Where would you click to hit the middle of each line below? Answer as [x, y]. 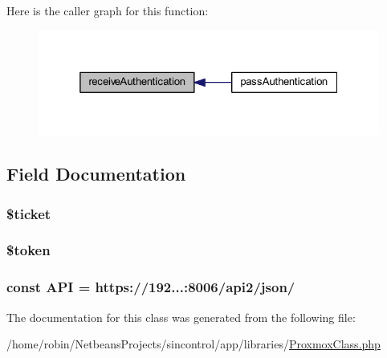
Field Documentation [96, 174]
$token [29, 250]
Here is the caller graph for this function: [108, 10]
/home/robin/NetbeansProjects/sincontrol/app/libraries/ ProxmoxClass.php [193, 344]
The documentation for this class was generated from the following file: [181, 317]
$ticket [29, 213]
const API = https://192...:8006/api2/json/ [151, 287]
